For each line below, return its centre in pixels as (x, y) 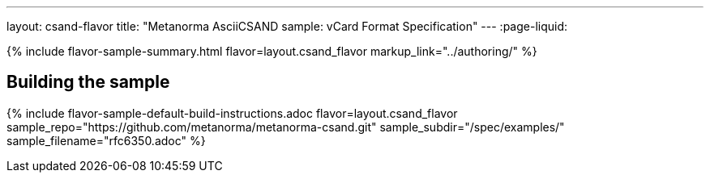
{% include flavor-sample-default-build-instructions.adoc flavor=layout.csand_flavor (232, 113)
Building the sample (88, 82)
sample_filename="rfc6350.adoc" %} (106, 140)
